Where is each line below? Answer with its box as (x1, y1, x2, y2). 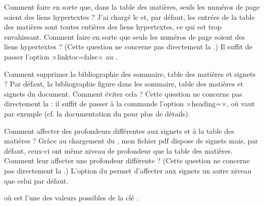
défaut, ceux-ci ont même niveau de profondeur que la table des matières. (4, 145, 233, 156)
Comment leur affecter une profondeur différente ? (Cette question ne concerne (4, 155, 250, 166)
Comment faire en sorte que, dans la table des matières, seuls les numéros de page (4, 2, 260, 12)
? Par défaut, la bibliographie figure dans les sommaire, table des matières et (4, 78, 244, 89)
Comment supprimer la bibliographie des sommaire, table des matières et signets (4, 68, 256, 79)
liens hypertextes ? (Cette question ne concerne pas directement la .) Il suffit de (4, 41, 253, 52)
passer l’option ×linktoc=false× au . (4, 51, 118, 62)
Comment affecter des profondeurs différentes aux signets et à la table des (4, 125, 234, 136)
